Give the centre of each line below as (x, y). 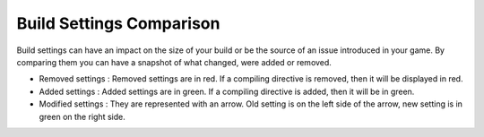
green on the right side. (82, 116)
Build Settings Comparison (118, 23)
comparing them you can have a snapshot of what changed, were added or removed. (174, 62)
